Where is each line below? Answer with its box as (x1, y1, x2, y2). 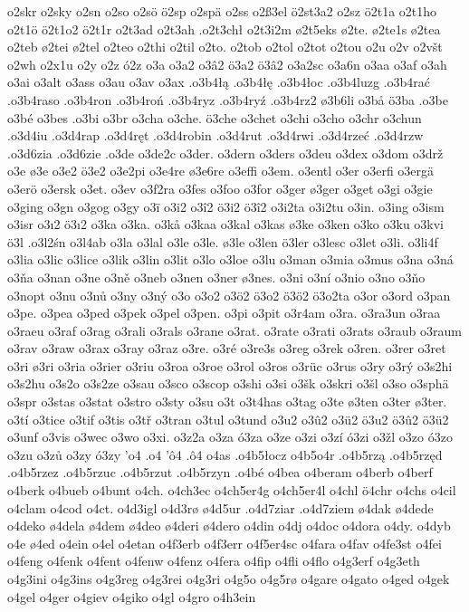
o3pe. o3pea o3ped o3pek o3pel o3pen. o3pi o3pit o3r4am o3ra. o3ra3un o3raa (7, 303, 441, 322)
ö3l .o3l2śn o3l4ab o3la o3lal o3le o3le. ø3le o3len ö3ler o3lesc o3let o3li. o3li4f (7, 232, 438, 251)
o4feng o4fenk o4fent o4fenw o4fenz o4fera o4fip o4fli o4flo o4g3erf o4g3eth (7, 551, 420, 570)
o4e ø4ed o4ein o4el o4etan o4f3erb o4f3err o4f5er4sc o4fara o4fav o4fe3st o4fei (7, 533, 442, 552)
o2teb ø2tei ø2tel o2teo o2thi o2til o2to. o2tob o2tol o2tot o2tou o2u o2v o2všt (7, 37, 443, 56)
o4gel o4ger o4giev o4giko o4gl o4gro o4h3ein (7, 587, 256, 606)
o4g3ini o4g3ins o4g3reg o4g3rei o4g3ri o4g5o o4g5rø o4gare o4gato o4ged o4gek (7, 569, 450, 588)
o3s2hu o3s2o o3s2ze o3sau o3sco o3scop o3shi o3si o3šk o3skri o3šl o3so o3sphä (7, 374, 449, 393)
